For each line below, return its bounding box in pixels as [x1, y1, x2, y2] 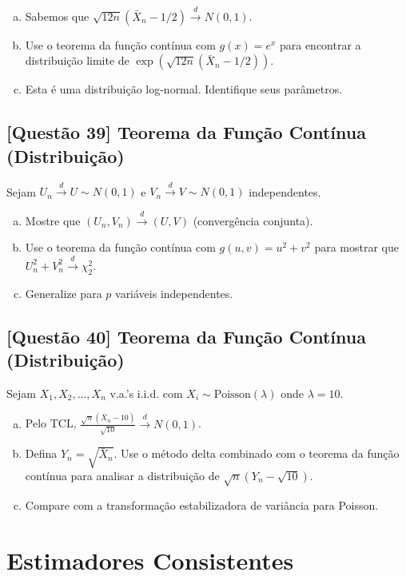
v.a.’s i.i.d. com [109, 384, 183, 401]
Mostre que [25, 212, 81, 228]
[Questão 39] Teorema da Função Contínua [6, 120, 366, 145]
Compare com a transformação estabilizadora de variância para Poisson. [25, 496, 379, 513]
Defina [25, 445, 58, 462]
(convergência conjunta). [193, 212, 313, 228]
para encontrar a [279, 36, 361, 53]
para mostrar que [314, 239, 399, 256]
